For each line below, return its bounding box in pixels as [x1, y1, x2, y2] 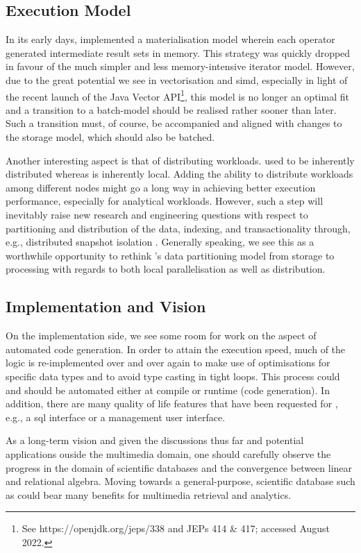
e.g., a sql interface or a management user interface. [6, 409, 226, 424]
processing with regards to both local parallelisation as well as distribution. [6, 262, 326, 276]
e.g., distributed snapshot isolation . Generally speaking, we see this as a [6, 235, 314, 249]
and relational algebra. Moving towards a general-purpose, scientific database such [6, 474, 355, 488]
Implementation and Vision [6, 296, 206, 317]
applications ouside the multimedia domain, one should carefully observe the [6, 446, 331, 461]
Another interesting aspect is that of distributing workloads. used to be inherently [6, 153, 355, 167]
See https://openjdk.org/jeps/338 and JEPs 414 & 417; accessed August [22, 521, 330, 536]
